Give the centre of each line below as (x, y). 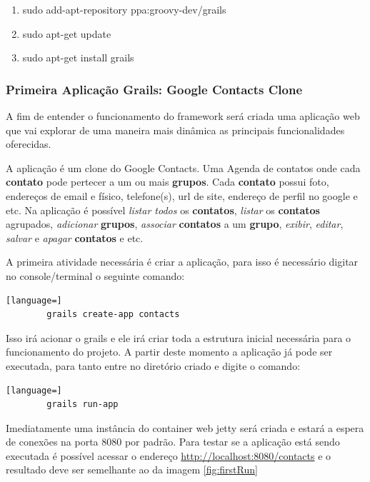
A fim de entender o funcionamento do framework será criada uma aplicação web (183, 116)
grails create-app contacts (113, 315)
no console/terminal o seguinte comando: (95, 275)
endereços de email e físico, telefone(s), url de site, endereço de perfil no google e (182, 195)
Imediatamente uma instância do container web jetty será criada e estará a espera (185, 427)
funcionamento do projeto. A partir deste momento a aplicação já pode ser (169, 352)
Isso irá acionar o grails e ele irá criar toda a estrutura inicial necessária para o (179, 337)
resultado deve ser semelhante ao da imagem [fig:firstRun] (132, 470)
